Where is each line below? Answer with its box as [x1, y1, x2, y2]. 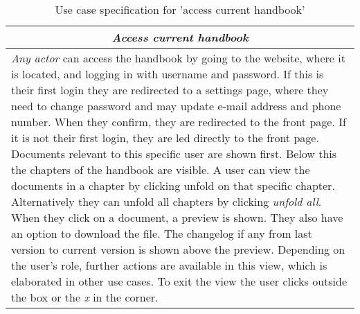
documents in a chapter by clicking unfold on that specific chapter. [11, 177, 335, 193]
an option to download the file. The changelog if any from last [11, 225, 312, 241]
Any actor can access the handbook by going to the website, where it [11, 50, 345, 66]
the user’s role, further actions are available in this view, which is [11, 257, 327, 273]
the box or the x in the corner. [11, 289, 159, 305]
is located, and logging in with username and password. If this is [11, 66, 324, 82]
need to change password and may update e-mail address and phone [11, 98, 341, 114]
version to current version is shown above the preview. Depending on [11, 241, 345, 257]
